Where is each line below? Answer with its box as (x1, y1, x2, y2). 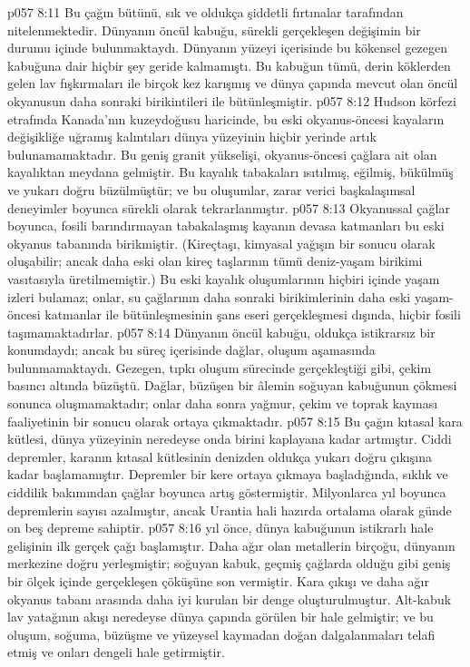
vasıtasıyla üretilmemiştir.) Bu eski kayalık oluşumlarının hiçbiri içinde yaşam (7, 269, 440, 288)
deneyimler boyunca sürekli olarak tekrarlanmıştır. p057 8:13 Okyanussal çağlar (7, 198, 450, 217)
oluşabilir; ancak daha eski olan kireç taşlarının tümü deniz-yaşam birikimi (7, 251, 423, 270)
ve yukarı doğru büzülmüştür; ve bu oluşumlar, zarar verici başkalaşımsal (7, 180, 416, 199)
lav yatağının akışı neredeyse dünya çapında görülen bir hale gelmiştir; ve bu (7, 607, 434, 626)
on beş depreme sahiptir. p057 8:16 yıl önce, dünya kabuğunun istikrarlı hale (7, 518, 434, 537)
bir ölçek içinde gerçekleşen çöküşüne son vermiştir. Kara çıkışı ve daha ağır (7, 572, 429, 590)
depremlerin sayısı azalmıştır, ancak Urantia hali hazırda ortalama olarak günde (7, 500, 452, 519)
